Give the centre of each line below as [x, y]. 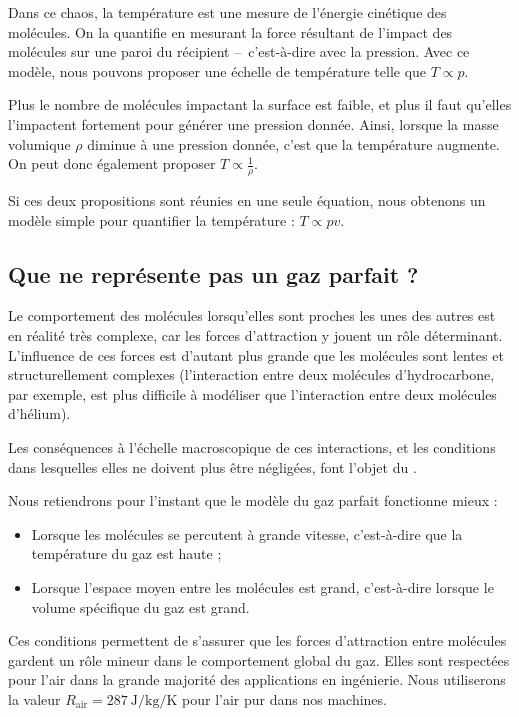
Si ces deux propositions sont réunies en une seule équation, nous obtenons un [247, 199]
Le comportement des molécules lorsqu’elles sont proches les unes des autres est [252, 315]
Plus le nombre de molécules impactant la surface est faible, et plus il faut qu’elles [260, 104]
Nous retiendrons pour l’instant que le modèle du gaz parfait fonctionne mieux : [253, 500]
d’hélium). [39, 413]
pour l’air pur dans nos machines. [284, 698]
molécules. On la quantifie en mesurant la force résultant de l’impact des [230, 31]
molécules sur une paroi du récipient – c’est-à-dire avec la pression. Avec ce [239, 51]
